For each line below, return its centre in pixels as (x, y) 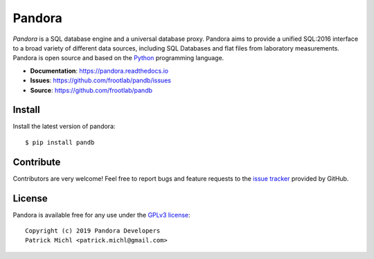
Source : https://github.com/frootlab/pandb (91, 90)
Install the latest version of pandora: (64, 126)
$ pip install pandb (60, 142)
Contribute (37, 162)
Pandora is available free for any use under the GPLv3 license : (101, 215)
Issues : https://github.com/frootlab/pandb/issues (100, 80)
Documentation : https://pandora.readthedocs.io (99, 71)
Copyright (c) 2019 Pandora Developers (93, 231)
